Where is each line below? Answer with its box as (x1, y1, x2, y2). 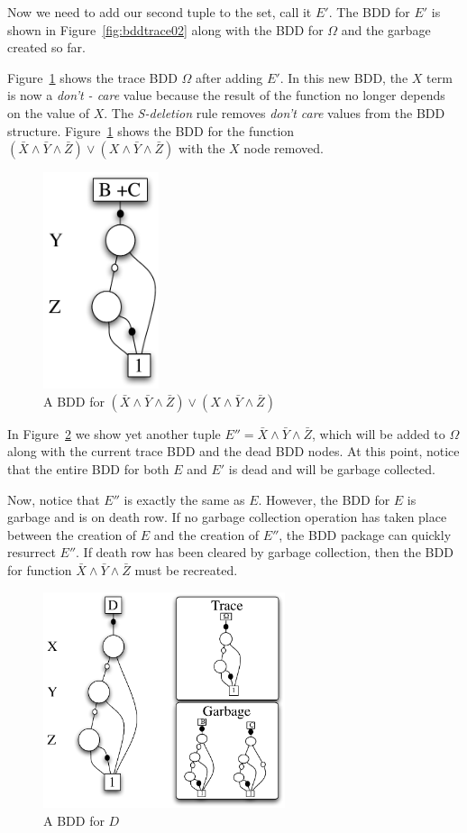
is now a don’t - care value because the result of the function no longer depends (7, 86, 445, 105)
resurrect (7, 543, 56, 562)
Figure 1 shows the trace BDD (7, 68, 178, 87)
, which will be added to (312, 424, 445, 443)
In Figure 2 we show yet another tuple (7, 424, 221, 443)
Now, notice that (7, 490, 100, 508)
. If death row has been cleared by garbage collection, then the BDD (76, 543, 453, 562)
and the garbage (341, 20, 431, 39)
